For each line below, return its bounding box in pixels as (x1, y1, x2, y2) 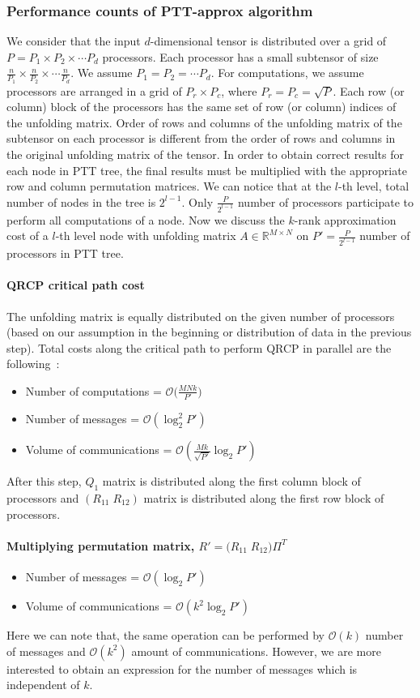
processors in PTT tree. (6, 245, 124, 262)
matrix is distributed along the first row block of (143, 490, 384, 507)
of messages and (6, 642, 86, 659)
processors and (6, 490, 79, 507)
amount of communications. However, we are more (131, 642, 381, 659)
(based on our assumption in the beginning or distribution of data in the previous (6, 323, 412, 340)
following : (6, 355, 60, 372)
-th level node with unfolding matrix (55, 227, 236, 244)
